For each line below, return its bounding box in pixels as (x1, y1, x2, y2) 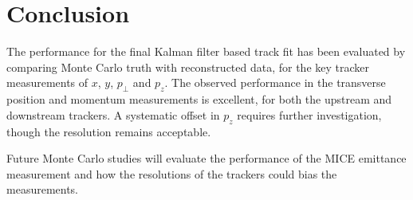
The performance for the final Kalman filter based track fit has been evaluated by (6, 43, 406, 60)
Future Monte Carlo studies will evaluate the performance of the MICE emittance (6, 150, 407, 167)
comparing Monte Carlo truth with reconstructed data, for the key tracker (6, 58, 370, 75)
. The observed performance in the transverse (164, 74, 386, 91)
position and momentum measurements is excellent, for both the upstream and (6, 91, 392, 108)
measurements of (6, 74, 88, 91)
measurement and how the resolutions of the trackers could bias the (6, 165, 337, 182)
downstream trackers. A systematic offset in (6, 106, 220, 123)
